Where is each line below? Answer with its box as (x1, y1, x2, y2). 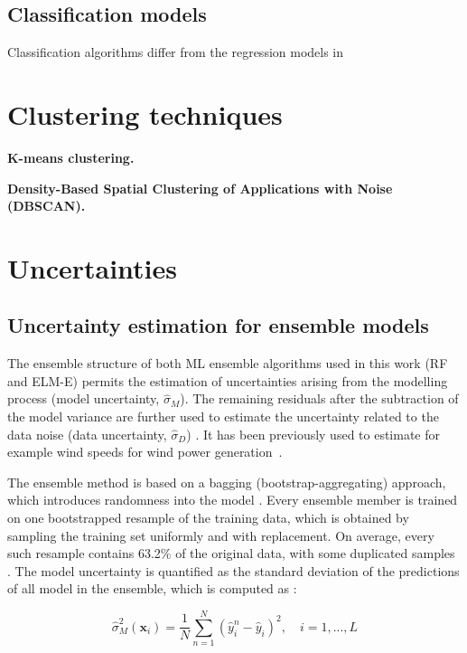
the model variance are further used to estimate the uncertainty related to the (7, 407, 439, 426)
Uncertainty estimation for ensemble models (7, 311, 429, 339)
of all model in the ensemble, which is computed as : (7, 579, 297, 598)
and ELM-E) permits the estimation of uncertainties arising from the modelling (7, 371, 448, 390)
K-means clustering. (7, 147, 135, 166)
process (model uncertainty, (7, 389, 160, 408)
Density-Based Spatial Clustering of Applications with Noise (7, 178, 393, 197)
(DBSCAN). (7, 196, 86, 215)
